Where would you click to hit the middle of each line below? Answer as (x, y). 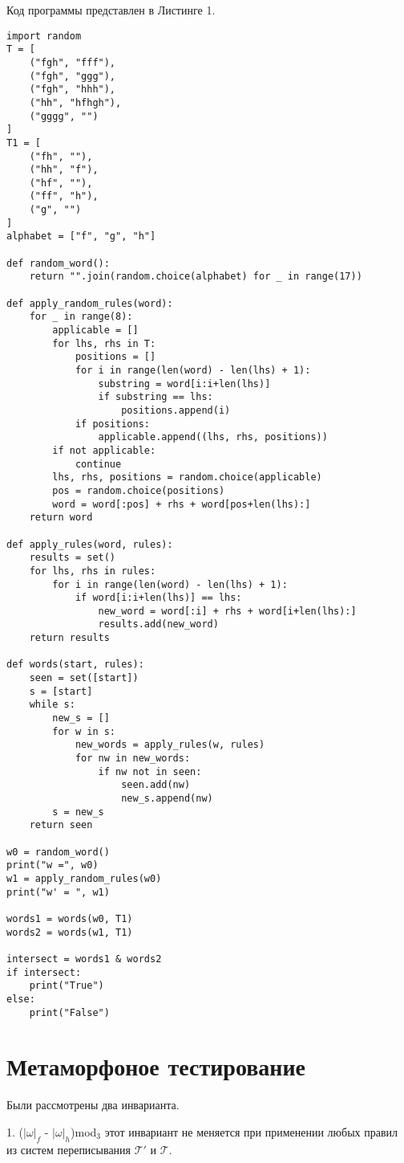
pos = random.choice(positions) (139, 490)
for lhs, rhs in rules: (93, 571)
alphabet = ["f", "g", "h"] (81, 237)
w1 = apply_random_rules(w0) (84, 878)
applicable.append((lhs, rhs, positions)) (213, 437)
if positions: (112, 424)
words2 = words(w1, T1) (70, 932)
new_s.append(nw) (167, 798)
